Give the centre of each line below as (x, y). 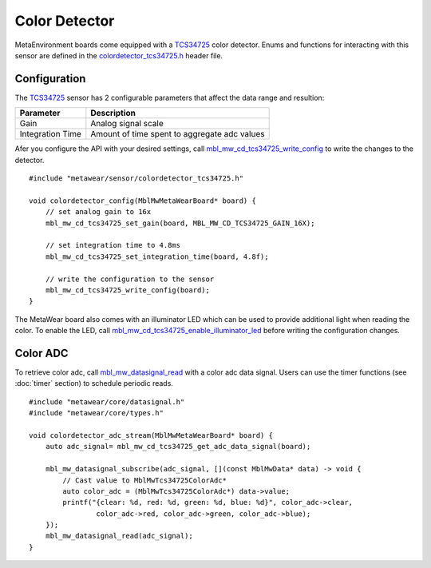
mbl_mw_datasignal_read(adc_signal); (119, 536)
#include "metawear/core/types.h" (96, 413)
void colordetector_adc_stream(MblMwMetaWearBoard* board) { (151, 435)
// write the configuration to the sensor (130, 279)
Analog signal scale (127, 124)
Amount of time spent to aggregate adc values (178, 134)
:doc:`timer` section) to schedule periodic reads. (94, 383)
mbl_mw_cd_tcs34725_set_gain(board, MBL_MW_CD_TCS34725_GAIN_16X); (180, 223)
